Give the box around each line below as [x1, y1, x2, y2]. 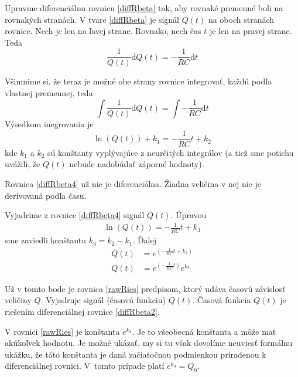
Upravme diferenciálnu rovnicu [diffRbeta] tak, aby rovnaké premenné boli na [5, 2, 283, 13]
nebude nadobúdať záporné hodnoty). [69, 158, 204, 170]
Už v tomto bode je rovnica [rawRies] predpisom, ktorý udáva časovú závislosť [5, 282, 286, 294]
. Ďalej [132, 234, 157, 246]
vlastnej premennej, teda [5, 87, 93, 99]
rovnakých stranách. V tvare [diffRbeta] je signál [5, 13, 179, 25]
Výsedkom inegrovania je [5, 118, 94, 130]
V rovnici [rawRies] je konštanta [5, 325, 120, 337]
